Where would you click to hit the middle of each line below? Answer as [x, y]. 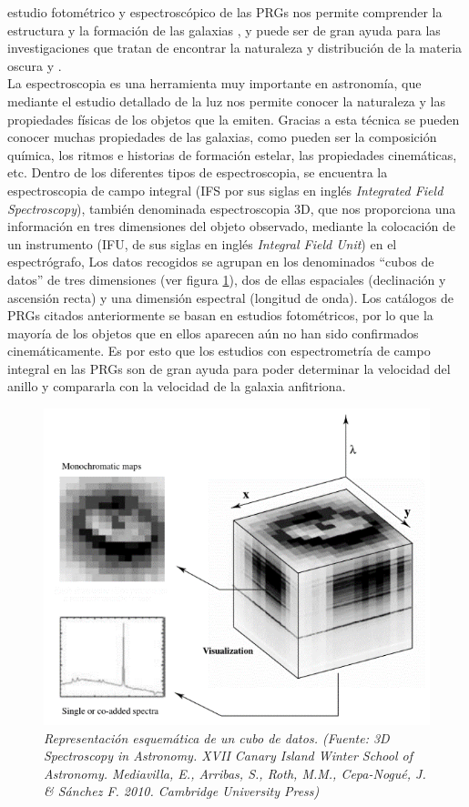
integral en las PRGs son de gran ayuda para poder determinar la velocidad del [229, 368]
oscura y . [35, 65]
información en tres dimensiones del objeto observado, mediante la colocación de [231, 226]
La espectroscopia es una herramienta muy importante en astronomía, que [214, 83]
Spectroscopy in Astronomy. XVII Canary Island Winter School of [228, 756]
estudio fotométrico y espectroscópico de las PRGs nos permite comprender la [225, 12]
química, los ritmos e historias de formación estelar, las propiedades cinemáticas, [232, 154]
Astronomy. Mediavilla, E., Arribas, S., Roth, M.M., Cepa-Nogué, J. [235, 773]
